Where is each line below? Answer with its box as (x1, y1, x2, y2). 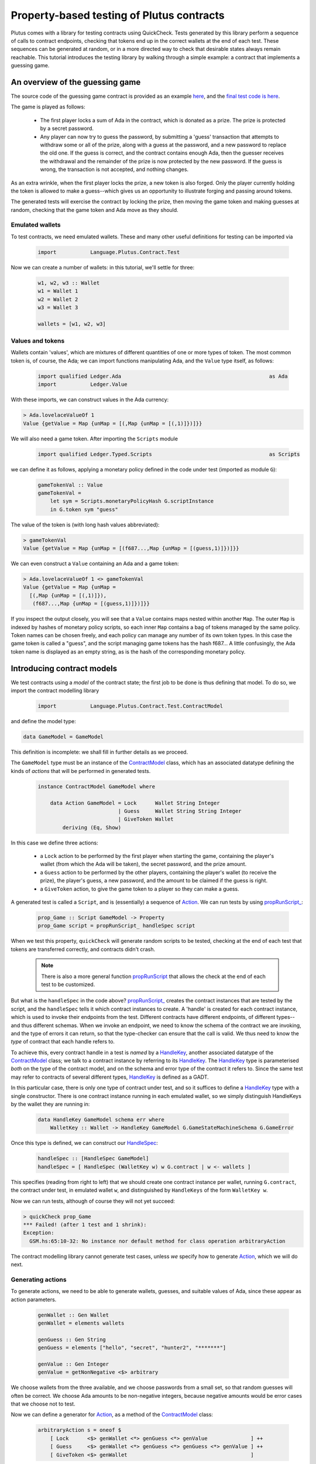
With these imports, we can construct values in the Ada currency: (11, 396, 169, 403)
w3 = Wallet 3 (37, 304, 78, 310)
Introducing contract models (11, 663, 117, 673)
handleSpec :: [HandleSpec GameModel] (37, 1155, 149, 1162)
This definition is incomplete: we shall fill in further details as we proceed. (11, 748, 188, 755)
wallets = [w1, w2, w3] (37, 320, 107, 327)
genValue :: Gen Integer (37, 1360, 109, 1367)
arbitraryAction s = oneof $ (37, 1427, 122, 1434)
